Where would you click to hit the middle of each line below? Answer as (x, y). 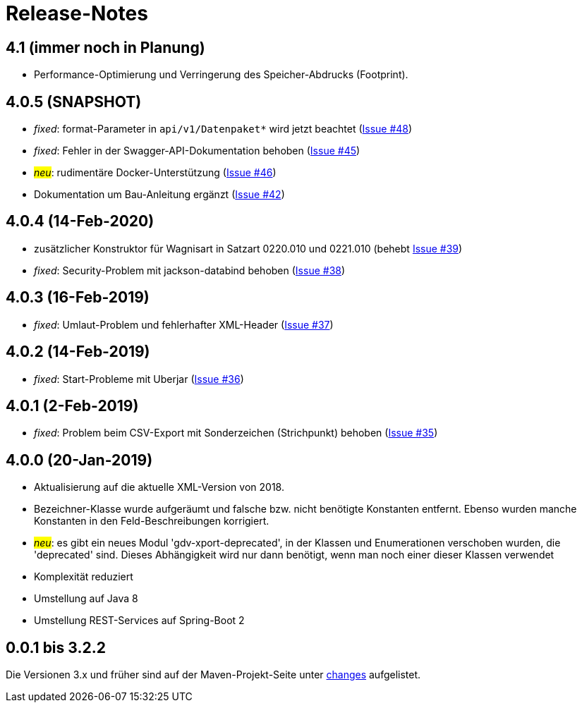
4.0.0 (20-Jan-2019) (79, 460)
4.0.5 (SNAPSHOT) (74, 102)
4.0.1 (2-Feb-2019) (72, 405)
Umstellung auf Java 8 (86, 599)
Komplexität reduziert (84, 577)
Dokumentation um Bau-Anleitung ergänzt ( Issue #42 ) (159, 195)
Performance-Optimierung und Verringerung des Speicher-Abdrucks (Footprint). (221, 75)
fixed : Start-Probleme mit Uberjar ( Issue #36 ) (139, 379)
